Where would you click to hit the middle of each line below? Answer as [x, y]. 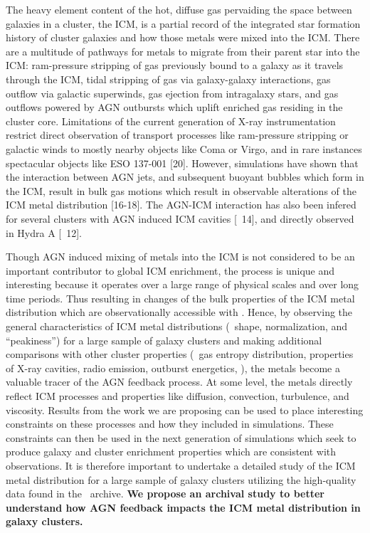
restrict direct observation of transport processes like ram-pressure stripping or [177, 135]
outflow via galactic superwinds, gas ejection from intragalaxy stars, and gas [172, 93]
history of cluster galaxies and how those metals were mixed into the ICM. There [183, 37]
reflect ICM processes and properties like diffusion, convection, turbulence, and [178, 396]
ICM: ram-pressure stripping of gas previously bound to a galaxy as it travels [175, 65]
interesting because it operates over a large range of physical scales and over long [183, 284]
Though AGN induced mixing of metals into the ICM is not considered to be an [180, 257]
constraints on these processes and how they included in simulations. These [170, 424]
